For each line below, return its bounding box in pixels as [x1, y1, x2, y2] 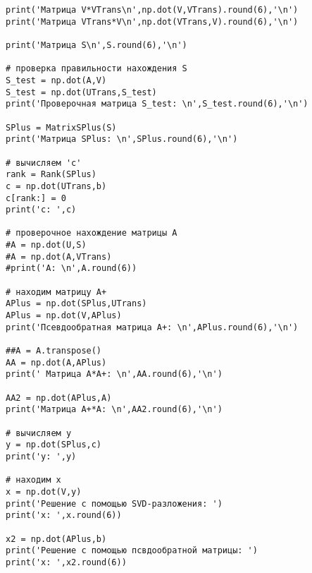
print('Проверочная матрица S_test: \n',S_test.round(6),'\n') [6, 99, 308, 109]
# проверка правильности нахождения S [6, 64, 187, 74]
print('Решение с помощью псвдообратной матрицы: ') [6, 545, 258, 556]
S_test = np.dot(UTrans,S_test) [6, 87, 157, 97]
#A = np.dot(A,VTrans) [6, 251, 112, 262]
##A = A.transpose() [6, 346, 102, 356]
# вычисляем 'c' [6, 157, 82, 168]
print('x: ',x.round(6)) [6, 510, 122, 521]
